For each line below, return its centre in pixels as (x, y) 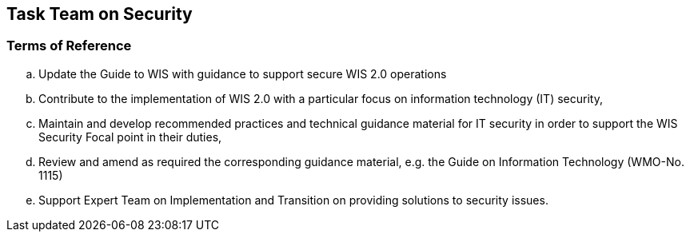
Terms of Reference (69, 46)
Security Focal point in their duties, (130, 137)
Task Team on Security (100, 14)
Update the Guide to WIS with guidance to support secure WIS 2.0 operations (243, 73)
